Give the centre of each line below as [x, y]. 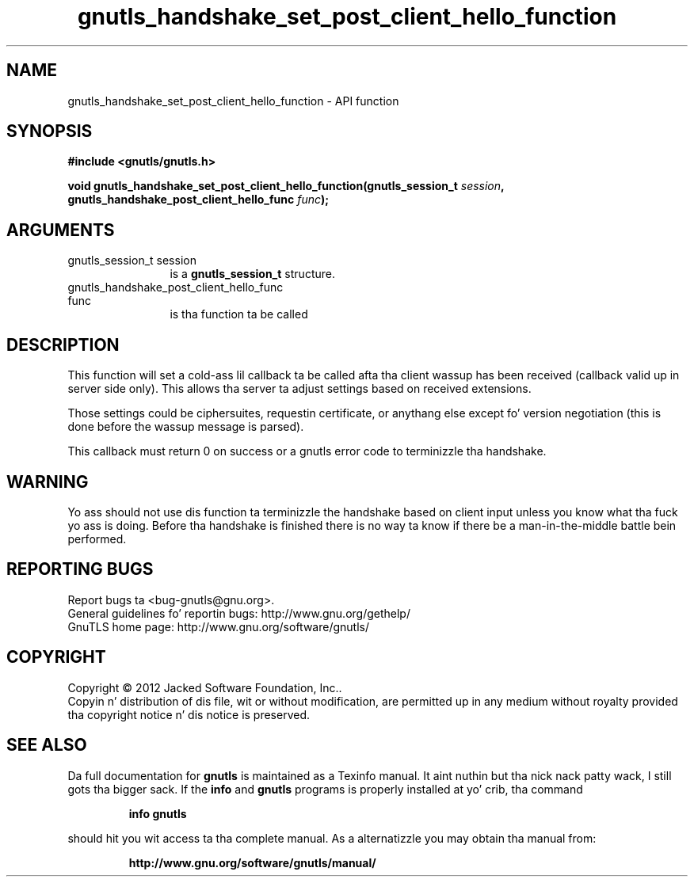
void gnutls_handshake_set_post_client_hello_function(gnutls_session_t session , [286, 186]
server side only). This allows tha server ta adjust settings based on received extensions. [299, 389]
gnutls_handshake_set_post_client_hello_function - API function [233, 101]
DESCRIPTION [63, 344]
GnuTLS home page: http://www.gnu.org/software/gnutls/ [218, 626]
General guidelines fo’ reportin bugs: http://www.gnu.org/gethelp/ [239, 613]
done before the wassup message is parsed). [186, 427]
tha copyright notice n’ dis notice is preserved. [189, 714]
